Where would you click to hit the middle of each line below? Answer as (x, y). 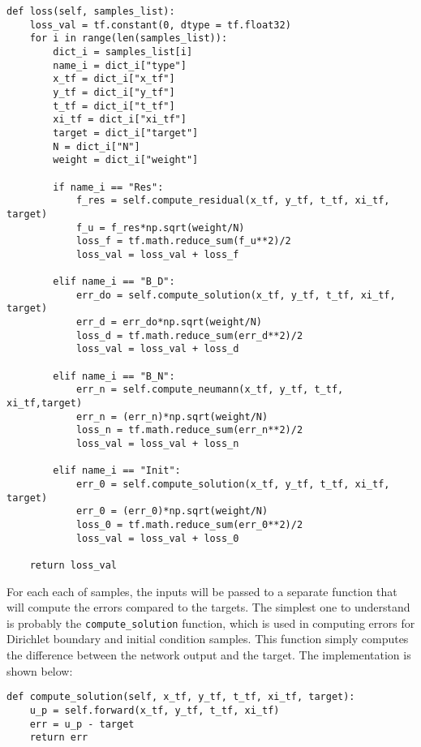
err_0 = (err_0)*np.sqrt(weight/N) (172, 511)
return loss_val (73, 565)
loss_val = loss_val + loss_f (157, 254)
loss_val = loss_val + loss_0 (157, 538)
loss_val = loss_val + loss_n (157, 444)
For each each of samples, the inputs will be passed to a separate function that (202, 591)
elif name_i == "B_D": (114, 282)
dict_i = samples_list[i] (123, 52)
